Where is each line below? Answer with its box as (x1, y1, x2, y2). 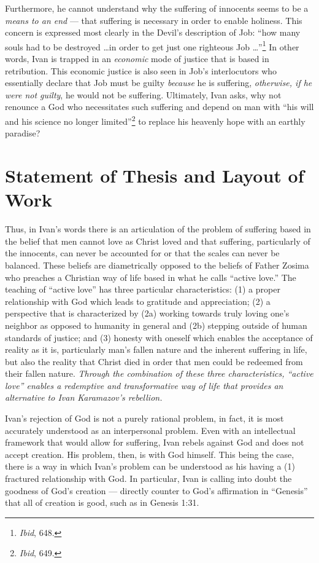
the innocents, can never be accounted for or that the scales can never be (5, 246, 280, 259)
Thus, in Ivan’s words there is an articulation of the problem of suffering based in (5, 222, 311, 235)
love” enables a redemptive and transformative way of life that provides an (5, 379, 283, 392)
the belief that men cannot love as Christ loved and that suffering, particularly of (5, 234, 310, 247)
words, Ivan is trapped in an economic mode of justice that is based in (5, 52, 269, 65)
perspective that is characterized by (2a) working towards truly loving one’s (5, 307, 290, 320)
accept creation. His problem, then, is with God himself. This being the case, (5, 447, 294, 460)
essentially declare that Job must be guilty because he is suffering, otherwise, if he (5, 76, 312, 89)
